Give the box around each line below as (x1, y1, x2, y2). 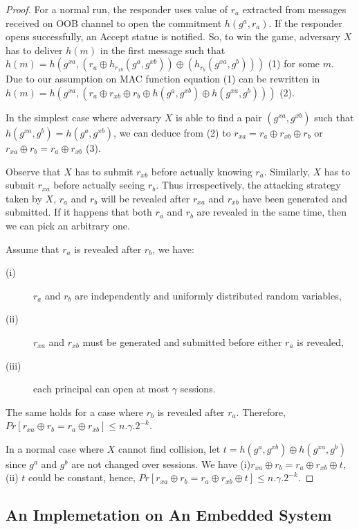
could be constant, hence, (28, 470, 136, 485)
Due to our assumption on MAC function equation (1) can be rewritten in (6, 71, 320, 86)
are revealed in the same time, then (196, 205, 347, 219)
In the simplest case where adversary (6, 110, 162, 124)
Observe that (6, 164, 61, 178)
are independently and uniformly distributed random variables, (75, 288, 342, 302)
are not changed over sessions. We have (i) (71, 456, 251, 471)
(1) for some (268, 56, 320, 71)
